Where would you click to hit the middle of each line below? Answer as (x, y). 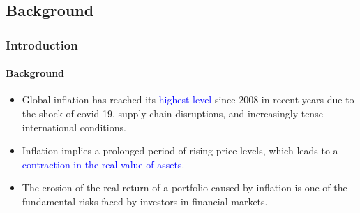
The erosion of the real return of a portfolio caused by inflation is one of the (185, 188)
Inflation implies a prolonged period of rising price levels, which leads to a (180, 150)
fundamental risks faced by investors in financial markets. (145, 201)
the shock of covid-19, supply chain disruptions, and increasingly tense (172, 113)
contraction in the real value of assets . (103, 164)
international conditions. (74, 127)
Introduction (42, 44)
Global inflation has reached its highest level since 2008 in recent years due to (188, 100)
